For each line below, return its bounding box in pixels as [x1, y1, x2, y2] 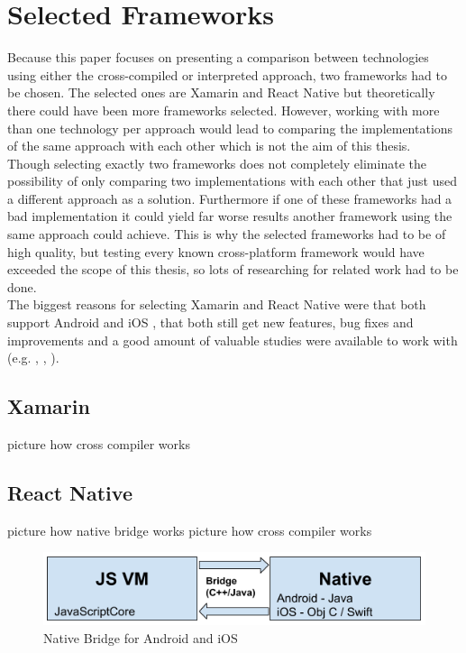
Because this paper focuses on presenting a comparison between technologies [7, 48, 429, 67]
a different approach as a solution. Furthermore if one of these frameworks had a [7, 189, 452, 207]
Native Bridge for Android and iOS [43, 629, 238, 648]
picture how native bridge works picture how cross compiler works [7, 520, 372, 539]
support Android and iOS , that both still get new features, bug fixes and [7, 313, 414, 332]
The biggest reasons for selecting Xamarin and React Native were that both [7, 295, 426, 314]
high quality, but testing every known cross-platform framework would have [7, 242, 425, 261]
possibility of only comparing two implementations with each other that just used [7, 171, 458, 190]
